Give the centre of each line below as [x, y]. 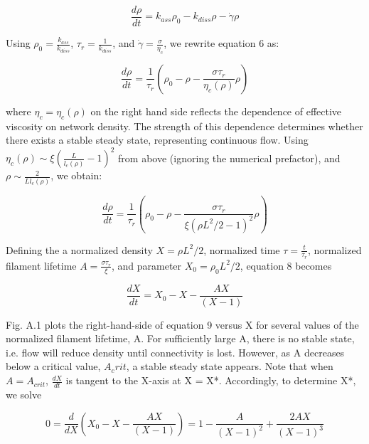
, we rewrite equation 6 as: [221, 43]
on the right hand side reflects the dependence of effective [216, 111]
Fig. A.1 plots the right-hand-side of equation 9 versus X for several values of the [182, 324]
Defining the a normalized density [79, 249]
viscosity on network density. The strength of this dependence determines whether [184, 126]
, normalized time [242, 249]
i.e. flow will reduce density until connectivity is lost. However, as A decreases [175, 352]
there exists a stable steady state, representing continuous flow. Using [157, 140]
